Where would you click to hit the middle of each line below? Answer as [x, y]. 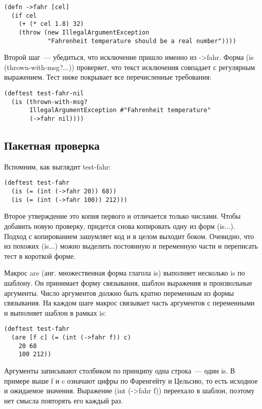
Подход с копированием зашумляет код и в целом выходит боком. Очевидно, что [129, 236]
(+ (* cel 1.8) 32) [51, 24]
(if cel [24, 15]
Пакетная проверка [52, 145]
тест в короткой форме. [40, 255]
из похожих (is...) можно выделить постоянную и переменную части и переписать [131, 246]
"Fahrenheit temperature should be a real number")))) [142, 41]
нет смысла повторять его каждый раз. [64, 400]
